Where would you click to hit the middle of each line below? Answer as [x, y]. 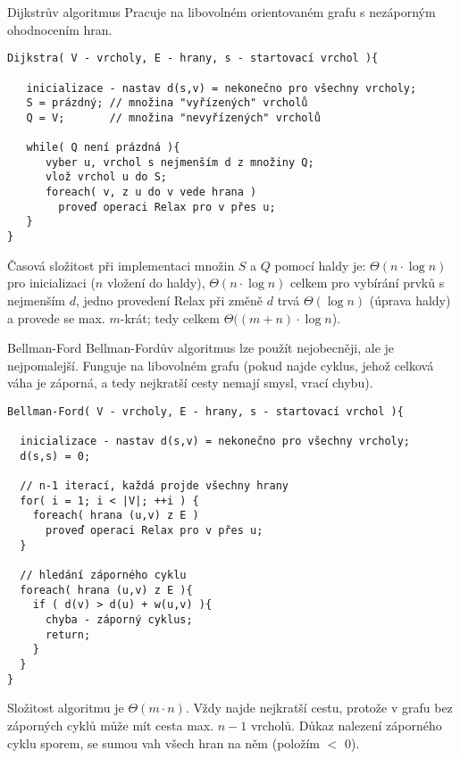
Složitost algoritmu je [66, 708]
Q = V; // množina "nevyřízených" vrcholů [173, 117]
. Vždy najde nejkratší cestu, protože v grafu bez [319, 708]
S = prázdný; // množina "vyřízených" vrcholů [167, 103]
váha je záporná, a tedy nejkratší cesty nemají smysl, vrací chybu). [190, 383]
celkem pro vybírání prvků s [368, 283]
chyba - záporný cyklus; [119, 620]
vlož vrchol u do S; [106, 177]
